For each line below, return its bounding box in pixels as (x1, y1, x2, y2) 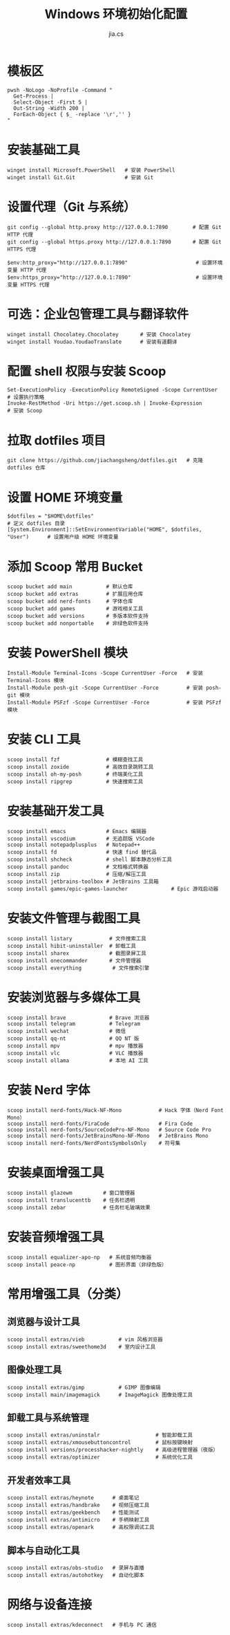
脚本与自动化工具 (7, 1544, 80, 1556)
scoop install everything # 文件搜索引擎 (7, 965, 150, 971)
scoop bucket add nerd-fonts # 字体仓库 (7, 598, 133, 605)
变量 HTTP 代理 (7, 266, 47, 273)
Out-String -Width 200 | (13, 104, 85, 111)
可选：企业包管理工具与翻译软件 (7, 306, 189, 322)
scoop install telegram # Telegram (7, 1020, 140, 1027)
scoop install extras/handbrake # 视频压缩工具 (7, 1502, 150, 1509)
